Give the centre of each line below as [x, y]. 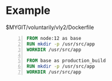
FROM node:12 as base [54, 38]
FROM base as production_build [66, 61]
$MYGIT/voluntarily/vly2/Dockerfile [50, 27]
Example [28, 11]
